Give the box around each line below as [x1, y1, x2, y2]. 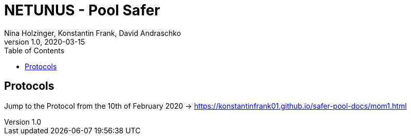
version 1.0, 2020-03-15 [4, 37, 85, 46]
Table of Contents [4, 46, 65, 55]
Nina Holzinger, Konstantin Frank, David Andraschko [4, 28, 181, 37]
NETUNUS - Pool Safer [4, 2, 160, 19]
